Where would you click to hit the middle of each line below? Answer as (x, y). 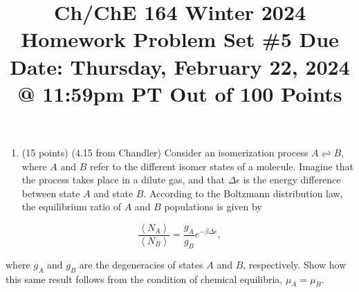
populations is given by (213, 207)
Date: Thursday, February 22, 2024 (180, 66)
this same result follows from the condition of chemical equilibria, (144, 279)
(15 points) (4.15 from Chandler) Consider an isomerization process (165, 152)
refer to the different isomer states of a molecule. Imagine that (222, 166)
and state (113, 193)
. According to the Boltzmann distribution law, (243, 193)
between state (51, 193)
